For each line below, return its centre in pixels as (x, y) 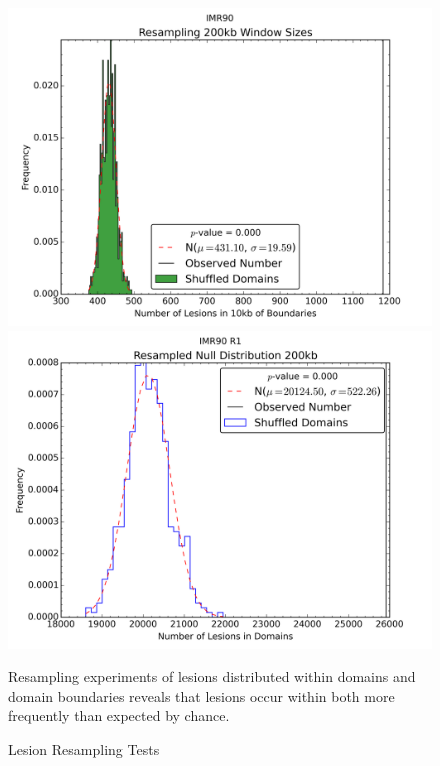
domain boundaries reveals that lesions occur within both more (201, 695)
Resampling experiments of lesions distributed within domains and (212, 676)
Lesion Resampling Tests (84, 748)
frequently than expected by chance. (119, 715)
